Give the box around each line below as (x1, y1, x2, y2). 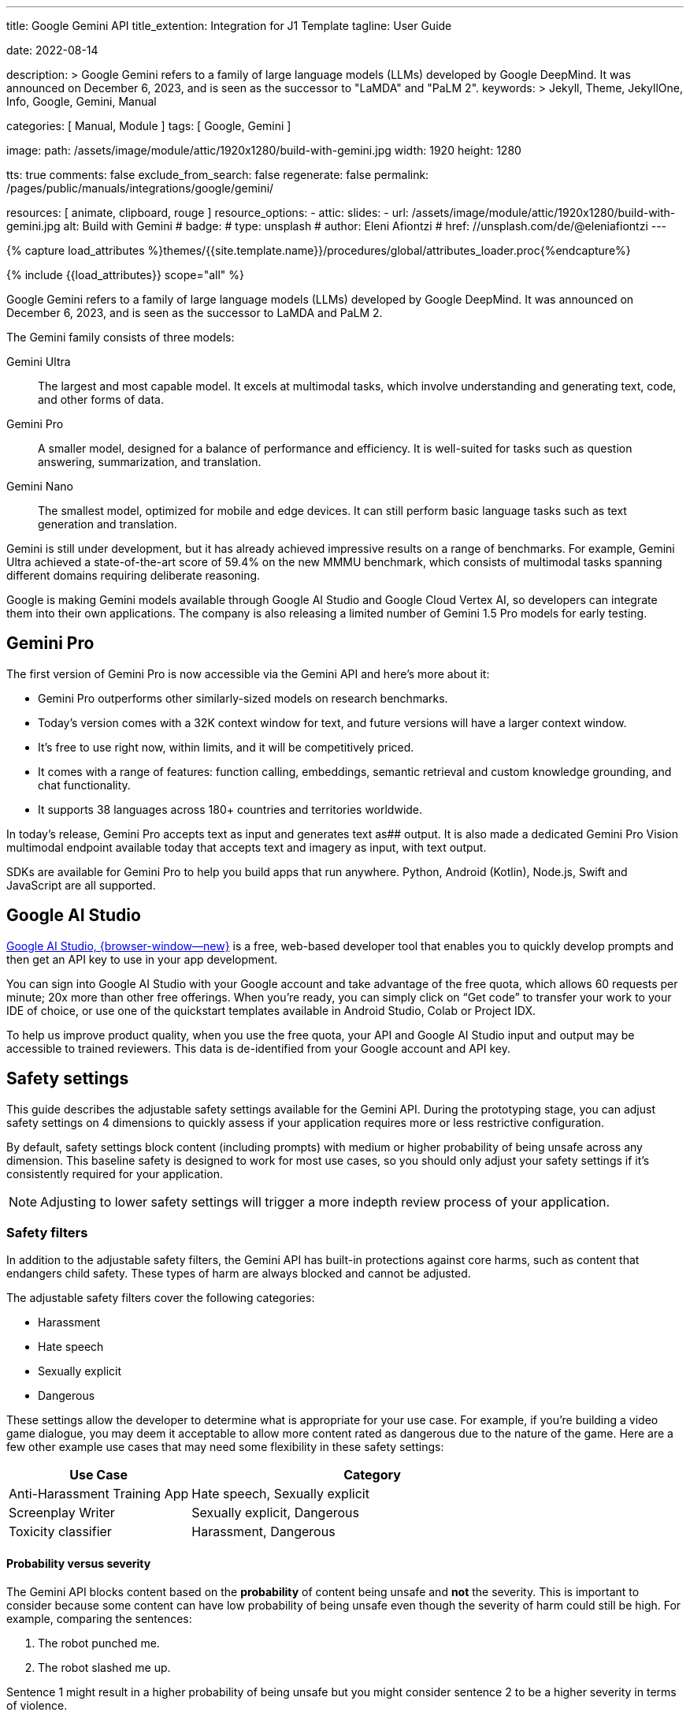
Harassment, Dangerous (191, 1524, 336, 1540)
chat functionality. (38, 778, 131, 792)
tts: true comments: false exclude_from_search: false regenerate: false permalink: (6, 168, 429, 181)
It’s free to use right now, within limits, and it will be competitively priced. (38, 740, 414, 754)
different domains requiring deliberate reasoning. (6, 569, 261, 582)
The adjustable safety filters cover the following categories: (6, 1291, 315, 1305)
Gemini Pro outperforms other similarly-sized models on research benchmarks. (38, 691, 448, 705)
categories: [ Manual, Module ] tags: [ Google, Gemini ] (6, 119, 291, 132)
